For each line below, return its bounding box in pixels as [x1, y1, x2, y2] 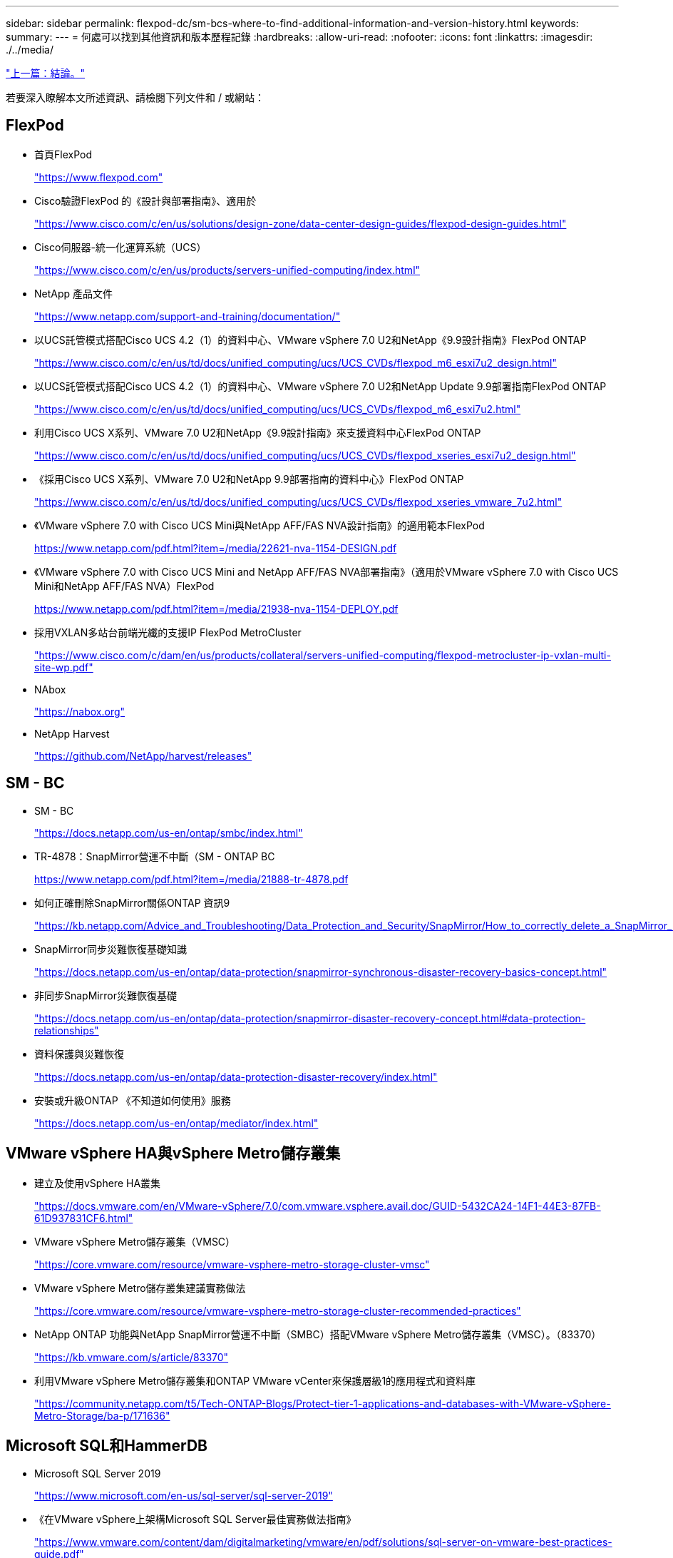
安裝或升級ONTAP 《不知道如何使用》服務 [34, 1094, 231, 1106]
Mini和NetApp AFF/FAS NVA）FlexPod [34, 579, 215, 592]
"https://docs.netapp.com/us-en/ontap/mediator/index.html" [34, 1116, 319, 1129]
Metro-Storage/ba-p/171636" [34, 1409, 170, 1422]
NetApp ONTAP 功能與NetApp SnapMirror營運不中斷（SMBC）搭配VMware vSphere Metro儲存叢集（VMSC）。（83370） [34, 1328, 602, 1340]
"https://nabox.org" [34, 705, 125, 718]
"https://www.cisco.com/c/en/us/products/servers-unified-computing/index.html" [34, 263, 421, 276]
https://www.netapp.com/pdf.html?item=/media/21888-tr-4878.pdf [34, 872, 349, 885]
